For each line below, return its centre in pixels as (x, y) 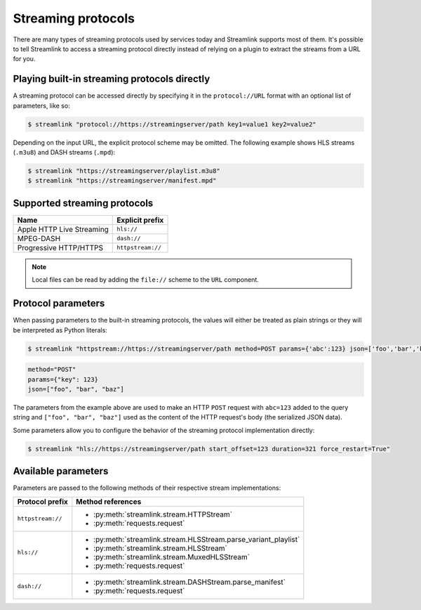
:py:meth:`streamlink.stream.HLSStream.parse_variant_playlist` (197, 539)
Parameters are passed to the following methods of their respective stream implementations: (147, 488)
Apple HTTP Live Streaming (63, 229)
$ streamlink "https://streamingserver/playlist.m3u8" (124, 171)
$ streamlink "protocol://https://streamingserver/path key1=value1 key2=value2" (172, 124)
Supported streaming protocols (83, 203)
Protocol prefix (42, 501)
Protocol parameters (59, 303)
